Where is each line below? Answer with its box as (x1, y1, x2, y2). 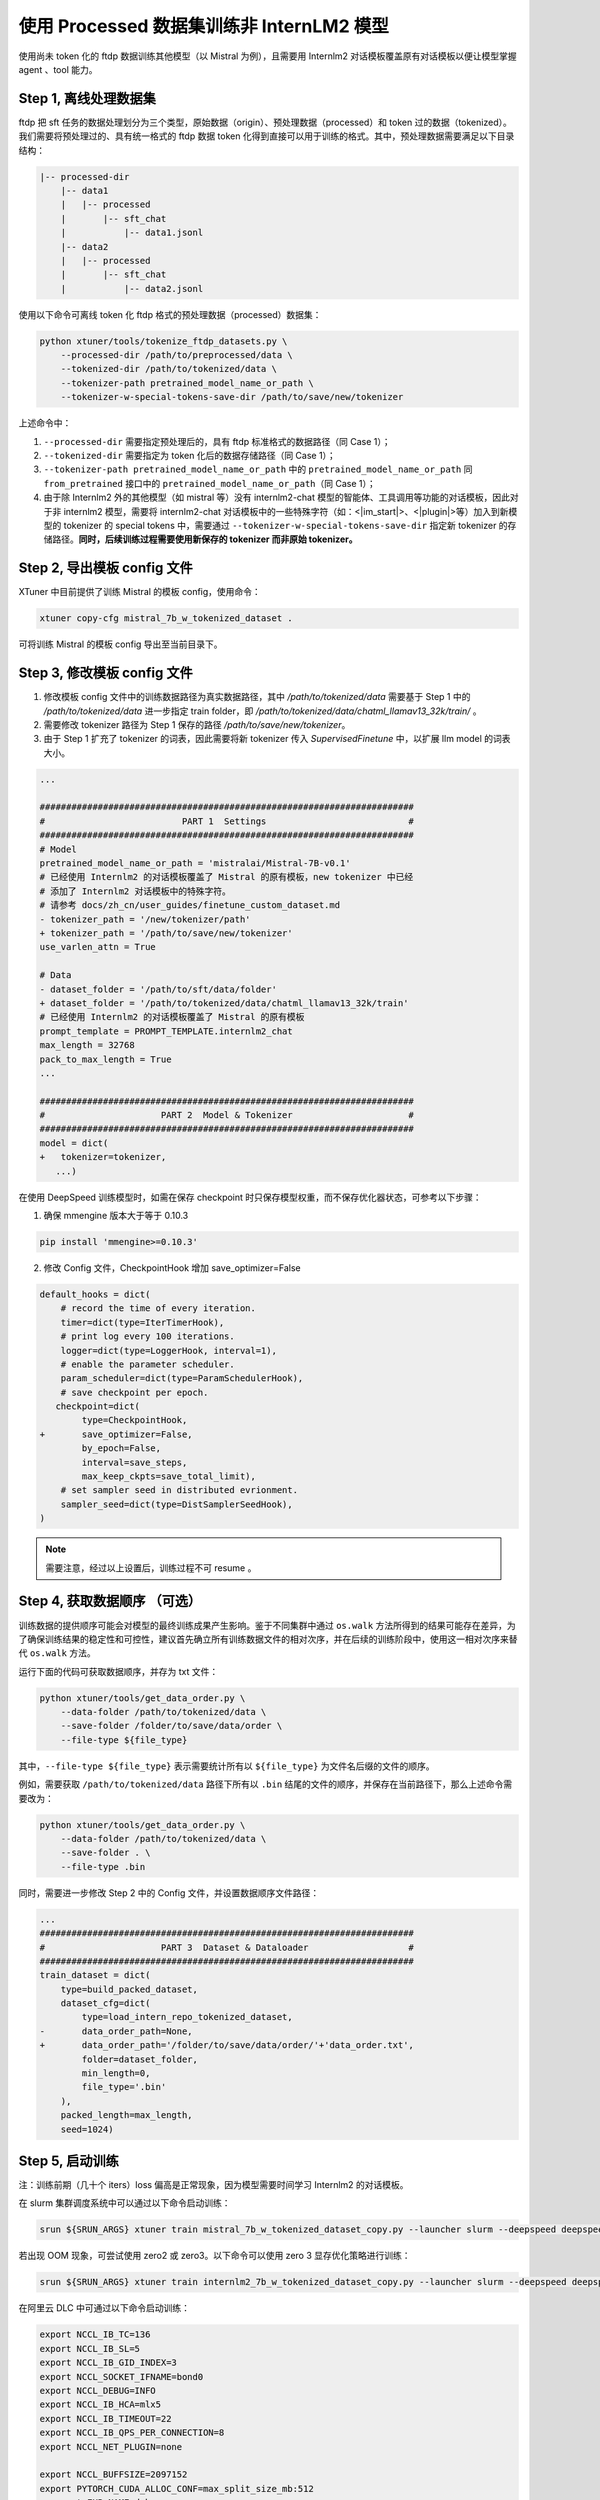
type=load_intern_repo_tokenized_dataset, (81, 2011, 294, 2023)
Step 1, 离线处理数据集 (18, 90, 157, 107)
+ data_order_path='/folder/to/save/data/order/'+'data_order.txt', (39, 2040, 415, 2051)
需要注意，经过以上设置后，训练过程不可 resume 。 (45, 1561, 257, 1574)
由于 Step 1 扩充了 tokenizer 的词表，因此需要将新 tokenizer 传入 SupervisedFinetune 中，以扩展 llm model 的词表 (43, 733, 511, 745)
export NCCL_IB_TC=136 (39, 2329, 151, 2340)
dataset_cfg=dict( (60, 1998, 151, 2009)
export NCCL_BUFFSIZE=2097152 (39, 2469, 188, 2480)
